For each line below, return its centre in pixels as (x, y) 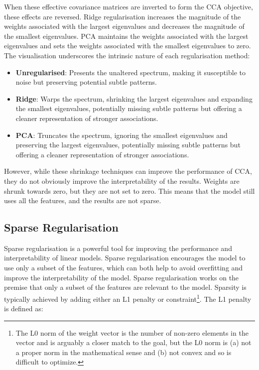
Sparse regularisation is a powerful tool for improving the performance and (118, 248)
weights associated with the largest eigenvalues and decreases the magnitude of (124, 26)
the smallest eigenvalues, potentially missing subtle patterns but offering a (129, 108)
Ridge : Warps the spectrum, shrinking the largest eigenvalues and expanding (134, 98)
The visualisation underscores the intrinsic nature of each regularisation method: (127, 55)
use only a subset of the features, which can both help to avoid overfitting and (124, 268)
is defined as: (24, 308)
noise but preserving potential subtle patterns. (86, 82)
